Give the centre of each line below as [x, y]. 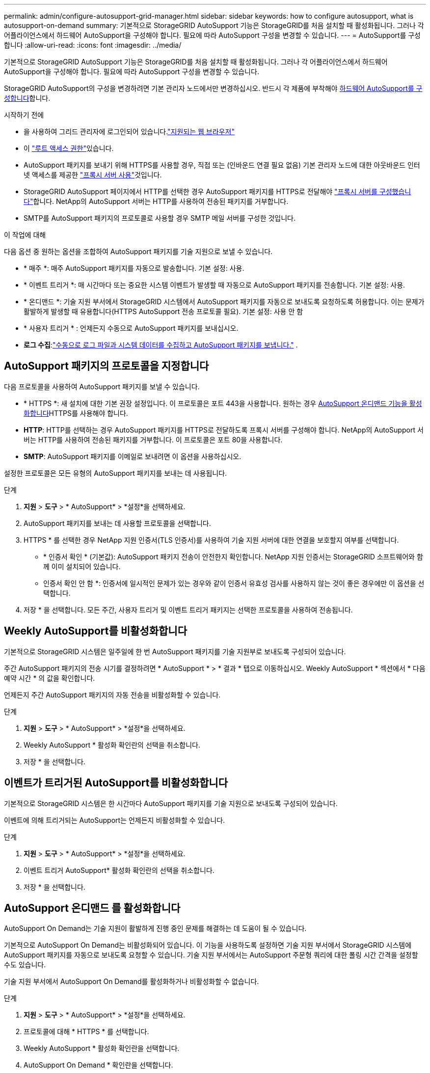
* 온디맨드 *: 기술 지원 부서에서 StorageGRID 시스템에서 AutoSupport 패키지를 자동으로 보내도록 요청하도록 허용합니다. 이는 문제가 [224, 302]
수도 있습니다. [25, 965]
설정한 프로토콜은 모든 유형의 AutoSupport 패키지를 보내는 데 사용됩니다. [116, 473]
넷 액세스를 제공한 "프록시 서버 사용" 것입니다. [93, 175]
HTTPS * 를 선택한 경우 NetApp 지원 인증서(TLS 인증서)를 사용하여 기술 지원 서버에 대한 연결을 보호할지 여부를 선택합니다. [211, 540]
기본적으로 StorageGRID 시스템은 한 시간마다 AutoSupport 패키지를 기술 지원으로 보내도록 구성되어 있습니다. [171, 803]
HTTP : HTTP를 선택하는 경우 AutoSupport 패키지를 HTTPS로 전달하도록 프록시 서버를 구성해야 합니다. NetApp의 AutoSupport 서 [224, 430]
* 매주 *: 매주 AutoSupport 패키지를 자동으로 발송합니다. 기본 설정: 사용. [134, 268]
